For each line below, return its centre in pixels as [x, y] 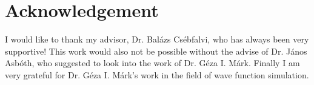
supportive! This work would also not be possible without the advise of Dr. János [156, 51]
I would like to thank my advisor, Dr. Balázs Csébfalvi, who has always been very [157, 39]
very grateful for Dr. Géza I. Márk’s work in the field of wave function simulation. [157, 74]
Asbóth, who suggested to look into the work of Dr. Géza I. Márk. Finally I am [152, 63]
